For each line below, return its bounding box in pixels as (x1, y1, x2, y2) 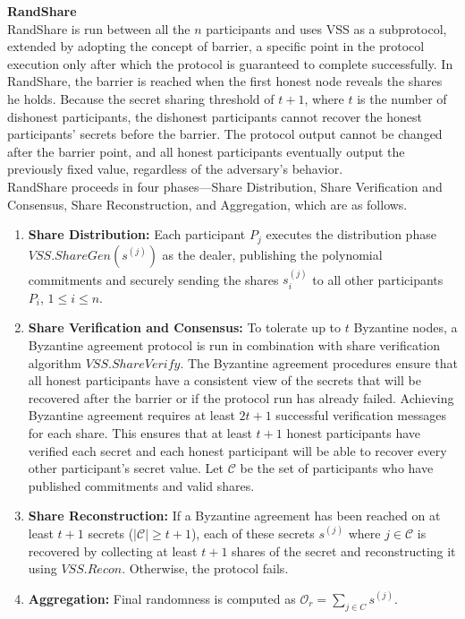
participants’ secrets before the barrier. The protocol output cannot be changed (7, 125, 443, 143)
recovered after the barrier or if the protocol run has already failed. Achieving (28, 388, 454, 407)
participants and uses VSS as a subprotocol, (206, 19, 447, 38)
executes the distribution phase (266, 225, 436, 244)
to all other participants (312, 270, 444, 288)
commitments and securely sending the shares (28, 270, 279, 288)
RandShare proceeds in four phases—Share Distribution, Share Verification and (7, 176, 443, 195)
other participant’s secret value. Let (28, 459, 224, 477)
